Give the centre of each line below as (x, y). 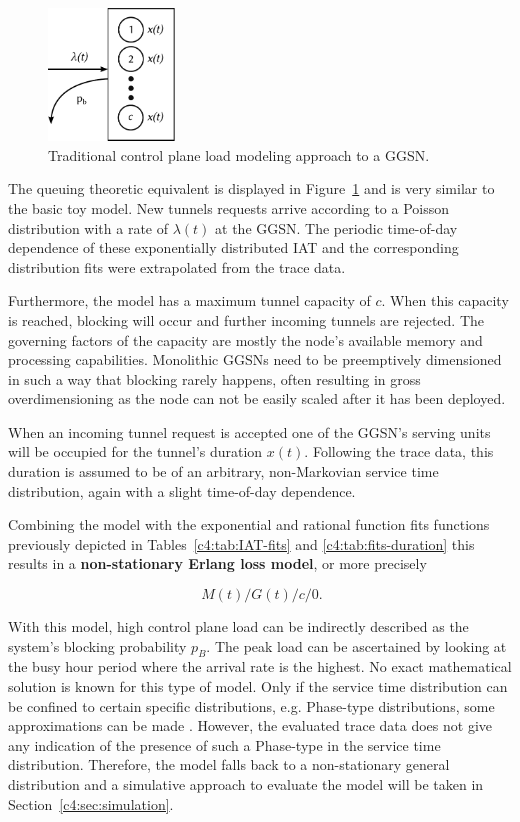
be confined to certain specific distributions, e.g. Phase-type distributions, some (251, 705)
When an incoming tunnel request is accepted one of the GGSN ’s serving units (249, 431)
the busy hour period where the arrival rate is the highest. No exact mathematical (260, 666)
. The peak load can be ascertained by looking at (356, 645)
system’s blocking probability (97, 645)
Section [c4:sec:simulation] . (91, 803)
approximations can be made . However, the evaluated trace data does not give (250, 725)
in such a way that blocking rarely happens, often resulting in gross (214, 378)
